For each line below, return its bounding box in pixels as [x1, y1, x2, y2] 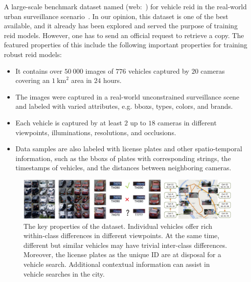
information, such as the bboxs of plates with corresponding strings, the [15, 153, 231, 163]
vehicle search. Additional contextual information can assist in [23, 259, 210, 269]
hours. [103, 75, 122, 85]
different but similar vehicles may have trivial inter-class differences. [23, 240, 227, 250]
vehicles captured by [128, 65, 189, 76]
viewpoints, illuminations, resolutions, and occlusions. [15, 127, 176, 137]
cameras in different [157, 117, 217, 127]
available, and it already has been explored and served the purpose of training [4, 20, 238, 31]
